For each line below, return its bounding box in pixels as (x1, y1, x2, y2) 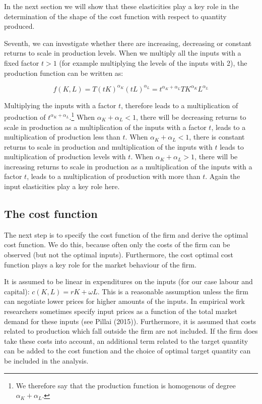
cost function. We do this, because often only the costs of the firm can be (4, 239, 230, 250)
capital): (4, 286, 30, 296)
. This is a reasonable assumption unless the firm (97, 286, 248, 296)
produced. (4, 21, 35, 31)
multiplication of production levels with (4, 151, 126, 162)
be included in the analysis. (4, 355, 89, 366)
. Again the (205, 171, 240, 182)
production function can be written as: (4, 67, 123, 78)
